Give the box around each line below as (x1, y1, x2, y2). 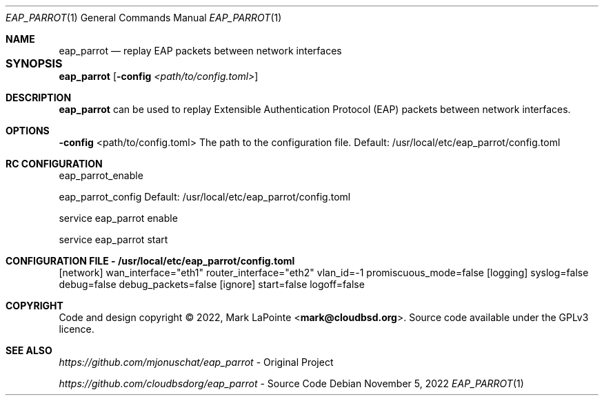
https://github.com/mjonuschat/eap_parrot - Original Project (59, 356, 334, 368)
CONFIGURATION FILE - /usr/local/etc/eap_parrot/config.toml (6, 255, 295, 267)
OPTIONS (6, 125, 50, 136)
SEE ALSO (6, 345, 52, 356)
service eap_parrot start (59, 234, 168, 245)
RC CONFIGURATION (6, 158, 103, 169)
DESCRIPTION (6, 92, 72, 103)
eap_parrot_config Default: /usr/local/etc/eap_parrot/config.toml (59, 191, 351, 203)
